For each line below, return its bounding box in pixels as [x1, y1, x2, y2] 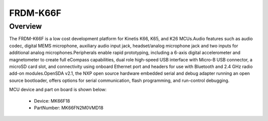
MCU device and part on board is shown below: [9, 87, 107, 93]
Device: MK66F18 [34, 98, 70, 104]
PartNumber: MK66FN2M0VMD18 [34, 105, 104, 111]
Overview [9, 22, 42, 31]
